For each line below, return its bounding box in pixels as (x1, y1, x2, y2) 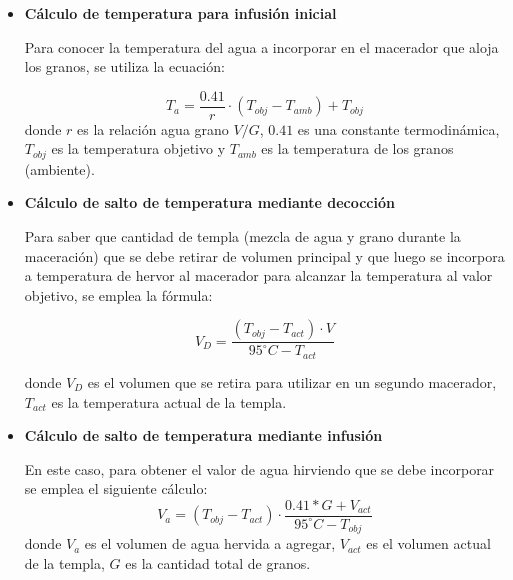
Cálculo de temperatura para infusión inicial (24, 3, 337, 23)
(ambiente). (24, 158, 95, 179)
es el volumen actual (366, 533, 491, 554)
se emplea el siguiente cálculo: (24, 478, 208, 499)
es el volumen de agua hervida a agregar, (84, 533, 336, 554)
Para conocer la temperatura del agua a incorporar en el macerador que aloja (24, 36, 499, 57)
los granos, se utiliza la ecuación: (24, 56, 225, 77)
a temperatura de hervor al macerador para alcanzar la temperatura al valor (24, 265, 493, 286)
